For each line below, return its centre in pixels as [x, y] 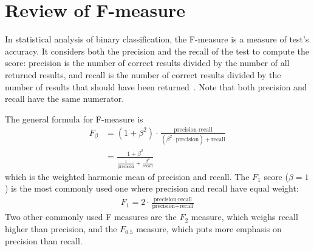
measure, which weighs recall [244, 217]
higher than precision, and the [61, 229]
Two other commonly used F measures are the [91, 217]
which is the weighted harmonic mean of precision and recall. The [127, 176]
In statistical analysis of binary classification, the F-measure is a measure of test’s [157, 39]
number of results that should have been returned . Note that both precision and [156, 86]
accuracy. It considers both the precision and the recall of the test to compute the [157, 51]
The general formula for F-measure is [74, 119]
